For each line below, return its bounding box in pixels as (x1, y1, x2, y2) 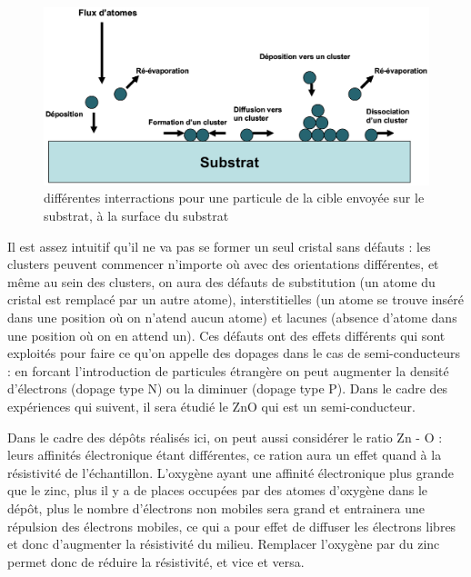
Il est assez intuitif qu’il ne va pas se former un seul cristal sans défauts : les (7, 236, 431, 255)
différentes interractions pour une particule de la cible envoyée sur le (44, 188, 425, 207)
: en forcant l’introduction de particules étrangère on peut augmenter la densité (7, 361, 449, 380)
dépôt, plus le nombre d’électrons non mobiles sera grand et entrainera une (7, 498, 426, 517)
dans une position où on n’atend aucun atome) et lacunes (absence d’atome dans (7, 308, 457, 326)
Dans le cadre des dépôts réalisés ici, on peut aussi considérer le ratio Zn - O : (7, 427, 443, 446)
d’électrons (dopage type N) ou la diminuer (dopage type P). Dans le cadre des (7, 379, 448, 398)
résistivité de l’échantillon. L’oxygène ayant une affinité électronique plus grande (7, 463, 454, 482)
